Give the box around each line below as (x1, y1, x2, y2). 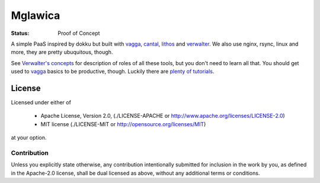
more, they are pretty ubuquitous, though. (11, 49, 113, 56)
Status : (11, 30, 30, 37)
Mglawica (11, 9, 60, 22)
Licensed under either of (11, 99, 71, 106)
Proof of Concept (57, 30, 100, 37)
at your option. (11, 134, 47, 142)
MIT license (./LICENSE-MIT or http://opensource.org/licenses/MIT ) (40, 120, 206, 127)
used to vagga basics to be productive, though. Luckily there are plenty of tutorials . (11, 68, 215, 75)
